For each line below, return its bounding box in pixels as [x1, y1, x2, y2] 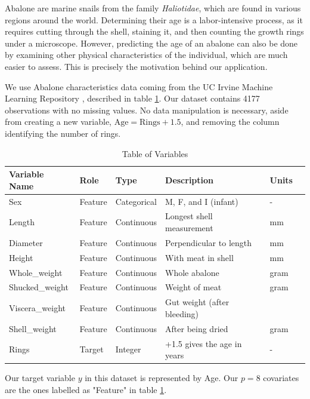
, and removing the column [181, 115, 280, 128]
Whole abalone [165, 266, 219, 278]
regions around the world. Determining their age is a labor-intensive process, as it [5, 13, 303, 26]
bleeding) [165, 307, 199, 320]
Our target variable [5, 372, 75, 384]
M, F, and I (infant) [165, 195, 238, 207]
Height [9, 251, 33, 263]
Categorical [115, 195, 157, 207]
